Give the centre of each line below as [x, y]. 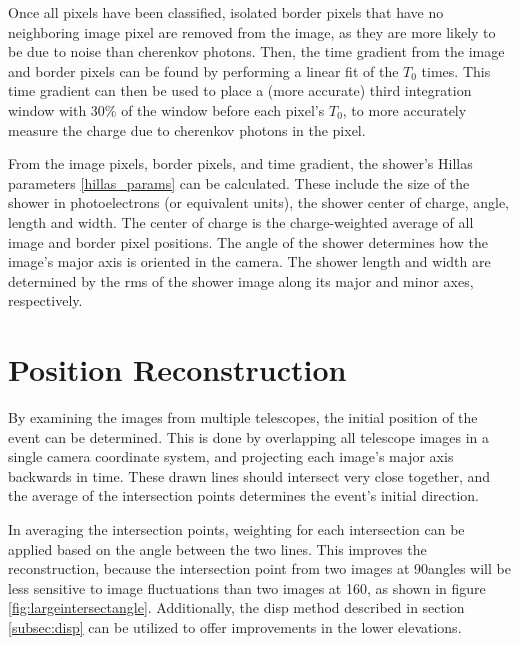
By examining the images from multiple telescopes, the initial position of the [243, 417]
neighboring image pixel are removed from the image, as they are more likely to [252, 31]
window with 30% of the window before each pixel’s [166, 109]
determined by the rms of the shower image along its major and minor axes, [241, 280]
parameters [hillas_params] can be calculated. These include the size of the [239, 182]
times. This [456, 70]
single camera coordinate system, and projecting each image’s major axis [231, 456]
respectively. [45, 300]
